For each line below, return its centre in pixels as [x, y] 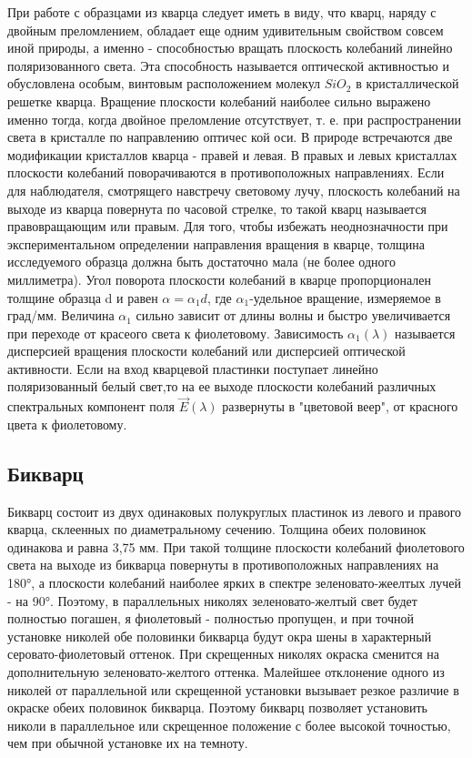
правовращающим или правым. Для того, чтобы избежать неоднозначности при [228, 226]
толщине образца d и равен [83, 297]
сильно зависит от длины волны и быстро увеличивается [293, 315]
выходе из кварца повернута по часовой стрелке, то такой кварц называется [217, 208]
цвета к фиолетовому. [67, 424]
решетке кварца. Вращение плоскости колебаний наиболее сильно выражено [219, 101]
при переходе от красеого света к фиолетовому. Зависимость [176, 333]
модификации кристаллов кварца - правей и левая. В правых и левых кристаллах [232, 154]
